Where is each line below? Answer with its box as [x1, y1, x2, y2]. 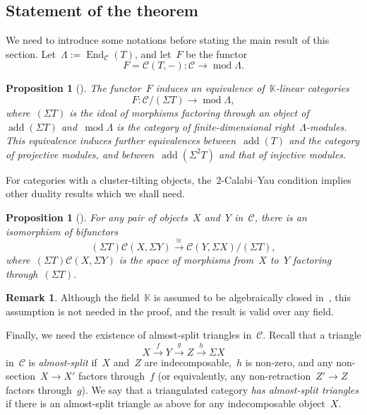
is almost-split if [28, 354, 97, 369]
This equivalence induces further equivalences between [6, 133, 236, 148]
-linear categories [275, 81, 349, 95]
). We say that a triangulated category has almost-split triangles [81, 382, 359, 397]
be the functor [186, 46, 248, 61]
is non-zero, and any [245, 354, 333, 369]
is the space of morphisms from [119, 252, 254, 267]
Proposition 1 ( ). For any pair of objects [6, 209, 188, 224]
